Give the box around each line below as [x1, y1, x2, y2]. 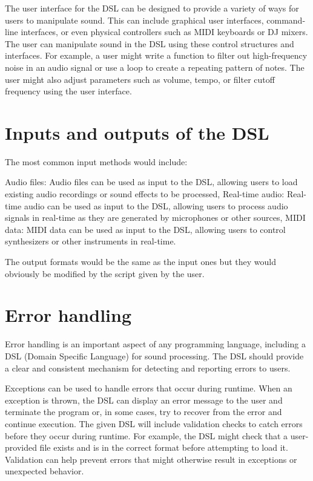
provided [5, 441, 37, 454]
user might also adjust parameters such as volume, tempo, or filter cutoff [5, 73, 275, 85]
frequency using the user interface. [5, 85, 132, 97]
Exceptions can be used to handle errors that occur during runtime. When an [5, 382, 292, 394]
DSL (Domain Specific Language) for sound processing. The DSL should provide [5, 349, 304, 362]
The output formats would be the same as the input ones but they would [5, 255, 276, 268]
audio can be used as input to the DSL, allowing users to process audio [24, 199, 288, 212]
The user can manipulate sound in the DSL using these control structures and [5, 37, 294, 50]
